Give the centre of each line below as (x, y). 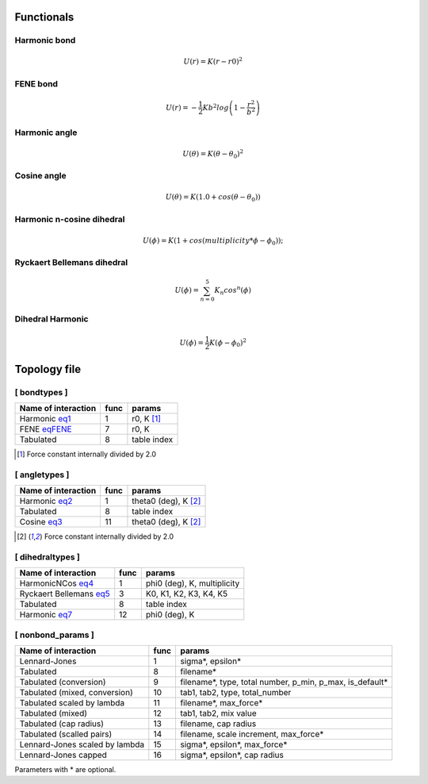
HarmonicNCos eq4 (57, 583)
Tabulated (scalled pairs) (66, 734)
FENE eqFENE (46, 429)
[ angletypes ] (42, 475)
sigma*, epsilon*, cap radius (232, 755)
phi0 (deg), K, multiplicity (193, 583)
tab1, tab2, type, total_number (235, 692)
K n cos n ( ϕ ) (233, 290)
